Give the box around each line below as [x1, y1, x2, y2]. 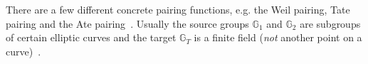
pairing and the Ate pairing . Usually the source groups [6, 16, 249, 31]
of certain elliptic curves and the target [6, 30, 177, 45]
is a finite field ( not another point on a [194, 30, 362, 45]
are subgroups [300, 16, 361, 31]
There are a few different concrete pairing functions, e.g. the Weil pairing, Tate [6, 2, 350, 16]
